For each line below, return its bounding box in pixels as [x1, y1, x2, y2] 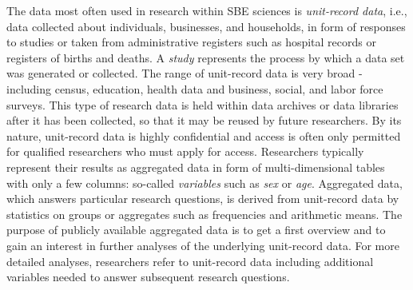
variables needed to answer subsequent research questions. [6, 268, 290, 285]
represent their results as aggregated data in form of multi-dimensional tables [6, 158, 385, 175]
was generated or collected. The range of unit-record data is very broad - [6, 65, 363, 81]
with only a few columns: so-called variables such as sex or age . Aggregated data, [6, 174, 403, 191]
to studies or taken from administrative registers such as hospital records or [6, 34, 376, 50]
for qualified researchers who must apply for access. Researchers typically [6, 143, 364, 160]
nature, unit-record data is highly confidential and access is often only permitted [6, 127, 401, 144]
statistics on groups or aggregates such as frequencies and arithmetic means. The [6, 205, 403, 222]
